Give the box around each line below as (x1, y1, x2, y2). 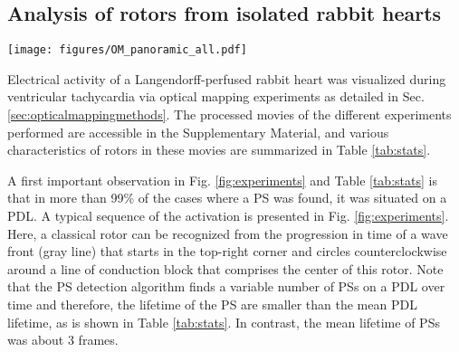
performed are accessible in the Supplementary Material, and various (7, 122, 389, 141)
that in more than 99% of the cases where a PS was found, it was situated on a (7, 188, 447, 207)
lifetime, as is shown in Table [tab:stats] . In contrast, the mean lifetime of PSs (7, 312, 440, 331)
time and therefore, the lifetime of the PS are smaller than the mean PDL (7, 294, 417, 313)
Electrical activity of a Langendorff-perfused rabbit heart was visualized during (7, 69, 446, 88)
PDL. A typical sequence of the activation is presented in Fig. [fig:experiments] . (7, 206, 449, 225)
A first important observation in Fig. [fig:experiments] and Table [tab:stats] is (7, 170, 437, 189)
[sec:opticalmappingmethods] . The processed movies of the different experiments (7, 105, 452, 124)
